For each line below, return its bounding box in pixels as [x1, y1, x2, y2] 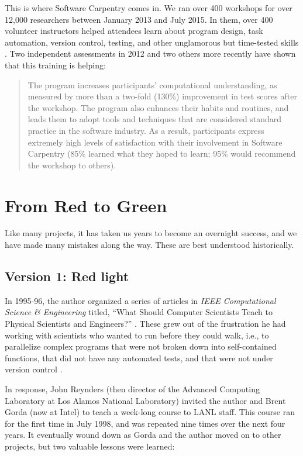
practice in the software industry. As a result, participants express [27, 124, 264, 136]
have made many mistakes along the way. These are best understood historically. [5, 239, 294, 251]
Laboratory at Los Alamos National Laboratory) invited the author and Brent [5, 394, 286, 406]
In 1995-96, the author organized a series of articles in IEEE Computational [5, 294, 276, 306]
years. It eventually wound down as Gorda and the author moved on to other [5, 429, 281, 441]
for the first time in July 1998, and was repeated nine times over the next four [5, 417, 285, 429]
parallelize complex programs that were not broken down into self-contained [5, 340, 277, 353]
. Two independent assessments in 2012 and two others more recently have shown [5, 47, 296, 60]
